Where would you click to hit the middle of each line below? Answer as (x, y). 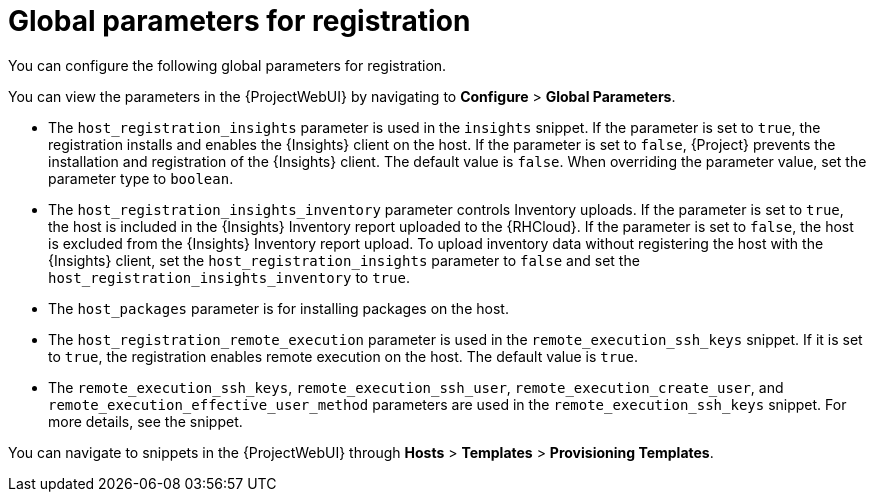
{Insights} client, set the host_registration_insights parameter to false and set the (344, 260)
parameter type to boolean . (141, 178)
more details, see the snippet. (145, 421)
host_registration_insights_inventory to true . (229, 277)
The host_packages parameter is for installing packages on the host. (278, 308)
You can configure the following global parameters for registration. (227, 65)
